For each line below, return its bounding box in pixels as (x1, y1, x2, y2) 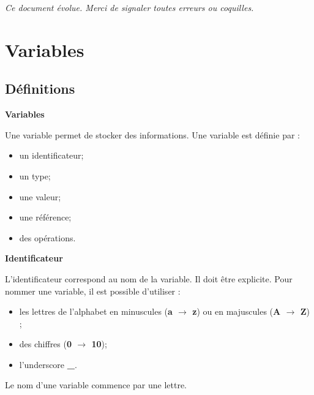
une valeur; (19, 190, 61, 203)
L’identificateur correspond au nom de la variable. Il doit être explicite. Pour (5, 272, 293, 285)
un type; (19, 169, 51, 182)
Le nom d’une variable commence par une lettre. (5, 378, 187, 391)
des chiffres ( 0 (19, 337, 72, 350)
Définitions (5, 79, 75, 98)
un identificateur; (19, 149, 84, 162)
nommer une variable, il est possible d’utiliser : (5, 284, 181, 297)
